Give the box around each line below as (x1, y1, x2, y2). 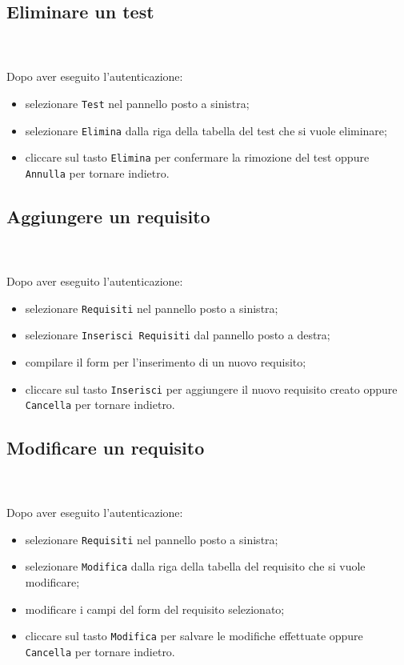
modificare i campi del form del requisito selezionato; (25, 600, 285, 617)
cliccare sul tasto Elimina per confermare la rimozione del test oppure (25, 149, 370, 166)
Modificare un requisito (6, 435, 205, 460)
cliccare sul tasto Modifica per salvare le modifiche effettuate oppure (25, 627, 363, 644)
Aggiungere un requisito (6, 204, 210, 228)
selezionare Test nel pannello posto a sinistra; (25, 94, 250, 111)
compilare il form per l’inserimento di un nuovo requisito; (25, 353, 306, 370)
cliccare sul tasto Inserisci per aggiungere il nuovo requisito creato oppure (25, 380, 398, 397)
